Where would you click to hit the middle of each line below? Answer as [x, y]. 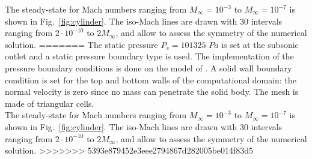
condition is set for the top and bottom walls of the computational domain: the [151, 79]
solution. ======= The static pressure [81, 44]
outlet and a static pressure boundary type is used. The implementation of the [149, 56]
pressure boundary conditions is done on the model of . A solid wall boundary [148, 67]
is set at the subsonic [260, 44]
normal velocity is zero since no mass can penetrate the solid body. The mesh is [152, 91]
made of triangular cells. [50, 103]
